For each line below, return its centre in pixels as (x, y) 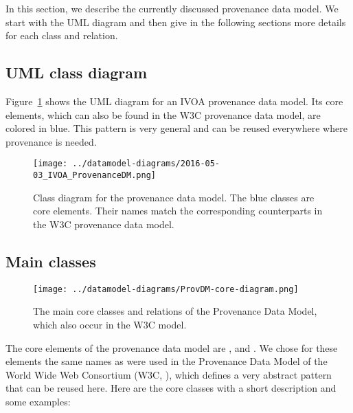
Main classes (51, 261)
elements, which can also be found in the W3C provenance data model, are (163, 114)
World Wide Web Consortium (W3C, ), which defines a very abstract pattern (169, 374)
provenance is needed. (51, 141)
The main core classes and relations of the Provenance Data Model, (175, 311)
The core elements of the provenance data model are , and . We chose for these (172, 347)
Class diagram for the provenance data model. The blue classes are (174, 197)
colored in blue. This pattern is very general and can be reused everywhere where (176, 128)
